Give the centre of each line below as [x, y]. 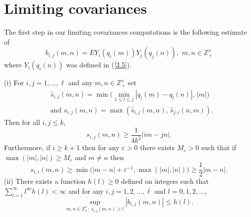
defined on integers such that [165, 181]
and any [80, 82]
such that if [219, 147]
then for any [101, 147]
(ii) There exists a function [45, 181]
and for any [86, 190]
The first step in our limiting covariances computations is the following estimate [125, 32]
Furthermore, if [27, 147]
